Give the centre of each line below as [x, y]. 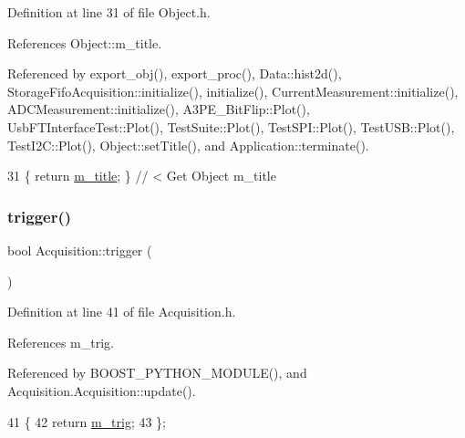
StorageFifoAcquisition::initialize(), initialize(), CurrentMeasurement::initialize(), [233, 91]
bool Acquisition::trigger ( [80, 250]
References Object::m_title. [85, 42]
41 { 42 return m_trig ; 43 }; [87, 421]
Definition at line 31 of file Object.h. [109, 12]
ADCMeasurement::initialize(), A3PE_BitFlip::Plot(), [159, 109]
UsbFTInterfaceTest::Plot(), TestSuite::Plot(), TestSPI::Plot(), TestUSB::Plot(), [231, 126]
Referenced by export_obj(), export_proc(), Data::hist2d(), [175, 73]
